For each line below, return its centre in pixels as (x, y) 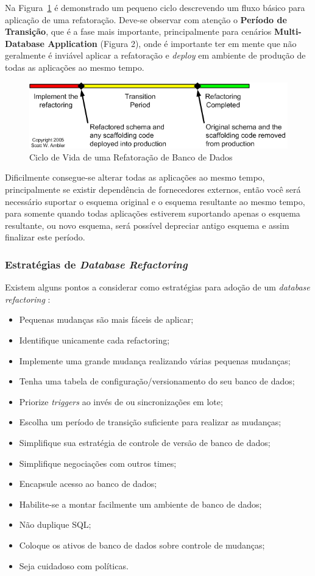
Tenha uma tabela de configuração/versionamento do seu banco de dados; (157, 381)
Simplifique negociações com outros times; (98, 463)
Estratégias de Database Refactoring (96, 264)
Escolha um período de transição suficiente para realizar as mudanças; (150, 422)
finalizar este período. (45, 237)
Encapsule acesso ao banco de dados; (88, 484)
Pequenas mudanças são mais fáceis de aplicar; (106, 319)
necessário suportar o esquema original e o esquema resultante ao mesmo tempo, (155, 201)
